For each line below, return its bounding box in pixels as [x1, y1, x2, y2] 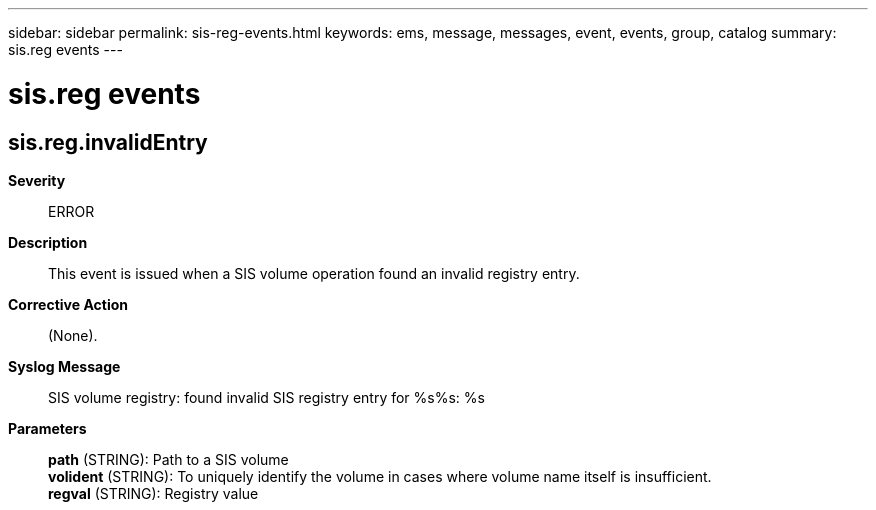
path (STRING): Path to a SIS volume [48, 450, 289, 468]
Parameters [8, 419, 87, 437]
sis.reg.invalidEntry [8, 129, 208, 155]
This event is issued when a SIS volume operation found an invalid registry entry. [48, 264, 580, 282]
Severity [8, 171, 66, 189]
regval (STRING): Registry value [48, 484, 259, 502]
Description [8, 233, 88, 251]
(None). [48, 326, 98, 344]
